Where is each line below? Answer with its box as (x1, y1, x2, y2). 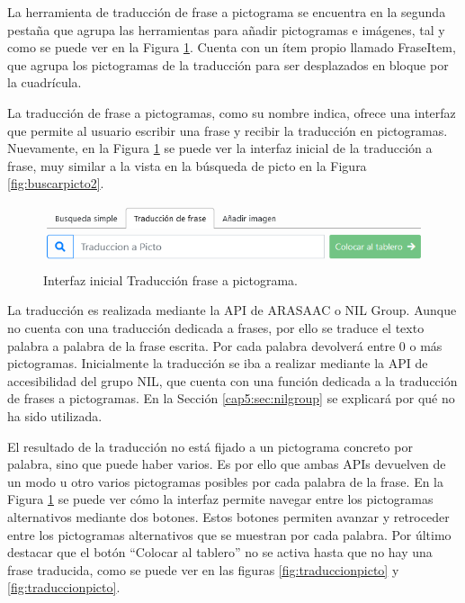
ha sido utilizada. (7, 406, 103, 425)
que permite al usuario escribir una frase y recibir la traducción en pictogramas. (7, 121, 448, 139)
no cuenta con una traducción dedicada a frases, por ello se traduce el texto (7, 318, 425, 337)
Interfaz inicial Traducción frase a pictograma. (43, 270, 298, 289)
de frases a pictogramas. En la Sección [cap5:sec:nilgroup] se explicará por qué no (7, 389, 455, 408)
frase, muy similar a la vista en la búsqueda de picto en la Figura (7, 156, 367, 175)
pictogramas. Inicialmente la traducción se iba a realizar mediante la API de (7, 354, 428, 373)
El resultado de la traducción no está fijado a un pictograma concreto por (7, 436, 413, 455)
